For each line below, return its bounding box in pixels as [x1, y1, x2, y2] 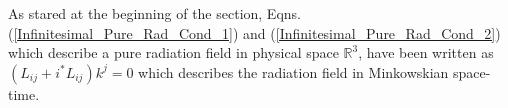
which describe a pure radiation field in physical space [8, 42, 339, 63]
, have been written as [358, 42, 494, 63]
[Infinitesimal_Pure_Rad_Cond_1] [13, 22, 233, 43]
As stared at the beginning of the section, [8, 3, 263, 23]
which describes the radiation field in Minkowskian [138, 61, 449, 82]
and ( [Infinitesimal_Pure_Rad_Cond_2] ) [243, 22, 501, 43]
